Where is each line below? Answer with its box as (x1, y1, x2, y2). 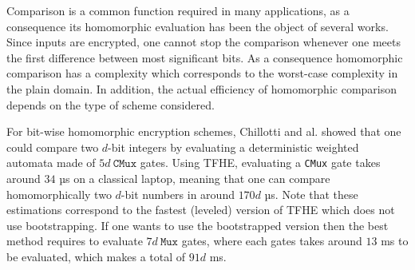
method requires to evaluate (6, 232, 143, 249)
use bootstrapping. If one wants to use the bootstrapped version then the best (6, 216, 389, 233)
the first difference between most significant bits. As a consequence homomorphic (6, 49, 403, 66)
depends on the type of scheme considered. (6, 96, 215, 113)
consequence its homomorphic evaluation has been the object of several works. (6, 18, 389, 34)
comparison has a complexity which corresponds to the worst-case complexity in (6, 65, 398, 81)
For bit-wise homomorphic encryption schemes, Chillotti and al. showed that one (6, 123, 401, 140)
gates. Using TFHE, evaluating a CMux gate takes (140, 154, 381, 171)
